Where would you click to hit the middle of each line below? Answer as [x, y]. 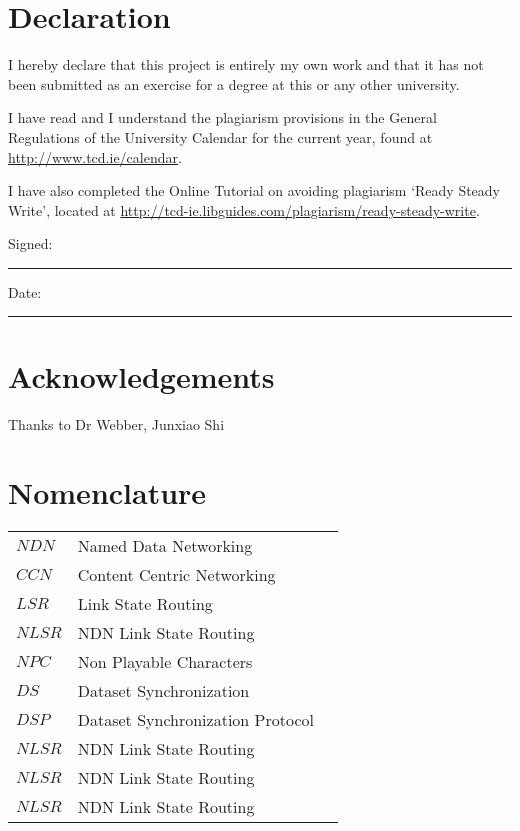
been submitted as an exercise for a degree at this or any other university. [234, 83]
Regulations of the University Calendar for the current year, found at [220, 136]
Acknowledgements [141, 375]
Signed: [30, 243]
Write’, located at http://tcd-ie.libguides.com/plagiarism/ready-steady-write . [244, 209]
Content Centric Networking [176, 575]
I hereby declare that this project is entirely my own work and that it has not [246, 64]
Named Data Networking [165, 546]
